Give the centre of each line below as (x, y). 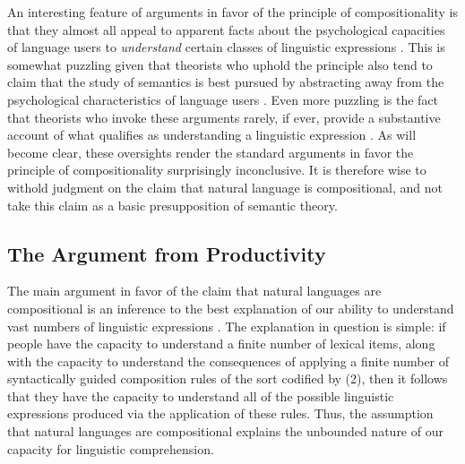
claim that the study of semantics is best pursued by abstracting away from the (226, 82)
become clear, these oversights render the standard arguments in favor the (211, 152)
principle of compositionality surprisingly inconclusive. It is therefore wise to (217, 170)
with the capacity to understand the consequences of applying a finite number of (228, 361)
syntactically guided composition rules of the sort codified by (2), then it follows (228, 378)
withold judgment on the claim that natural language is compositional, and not (225, 187)
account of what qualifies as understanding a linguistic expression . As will (212, 135)
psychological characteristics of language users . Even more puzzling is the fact (223, 99)
